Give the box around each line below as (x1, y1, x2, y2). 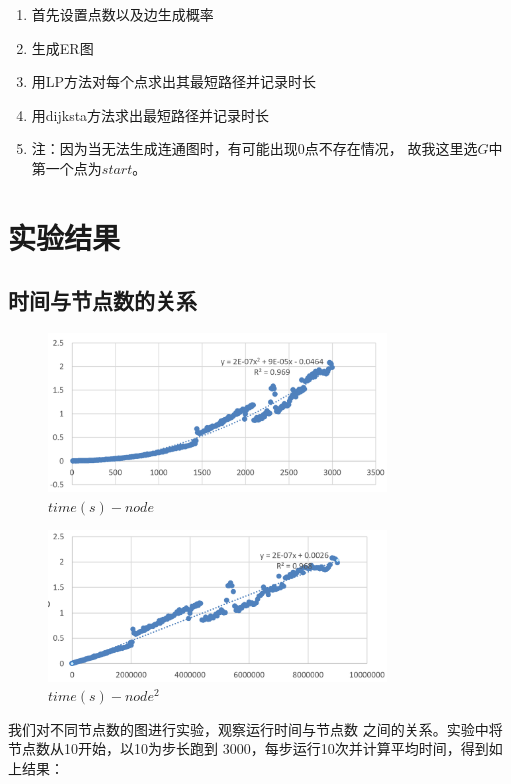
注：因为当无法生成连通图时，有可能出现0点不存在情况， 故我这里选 (31, 138, 478, 159)
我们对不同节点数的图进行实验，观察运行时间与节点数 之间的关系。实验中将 (8, 718, 503, 739)
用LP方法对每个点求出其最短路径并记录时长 (31, 71, 317, 92)
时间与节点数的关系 (8, 285, 197, 316)
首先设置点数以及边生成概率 (31, 4, 214, 24)
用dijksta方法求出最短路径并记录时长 (31, 104, 270, 125)
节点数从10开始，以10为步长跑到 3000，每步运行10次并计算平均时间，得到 (8, 738, 489, 759)
